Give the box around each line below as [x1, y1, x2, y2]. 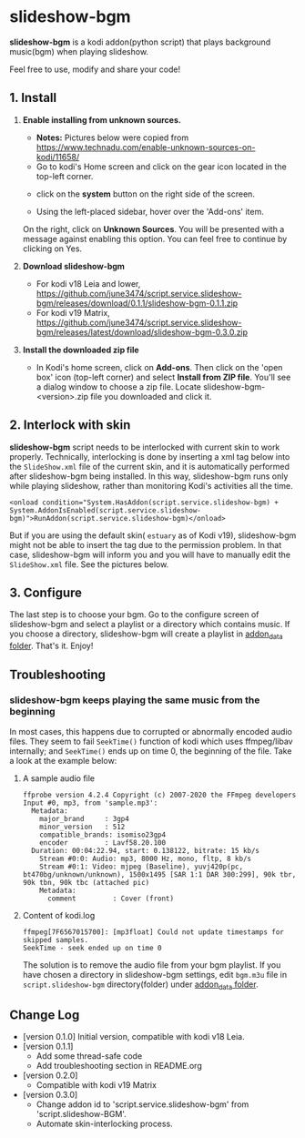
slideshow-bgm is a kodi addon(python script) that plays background [9, 36, 271, 47]
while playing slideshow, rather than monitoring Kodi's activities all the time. [9, 480, 293, 491]
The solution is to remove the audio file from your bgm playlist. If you [22, 959, 281, 970]
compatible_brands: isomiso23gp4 [39, 830, 167, 839]
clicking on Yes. [22, 243, 83, 254]
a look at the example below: [9, 755, 117, 766]
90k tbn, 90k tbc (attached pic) [22, 878, 150, 887]
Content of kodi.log [22, 909, 96, 920]
